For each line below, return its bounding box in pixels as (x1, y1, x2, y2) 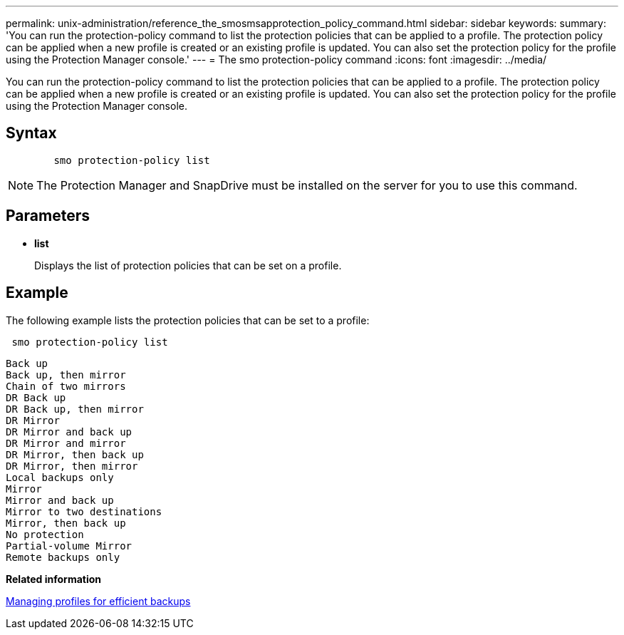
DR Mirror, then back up (6, 448, 144, 460)
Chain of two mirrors (6, 380, 126, 392)
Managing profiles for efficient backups (6, 594, 191, 607)
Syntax (6, 124, 57, 143)
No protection (6, 528, 84, 540)
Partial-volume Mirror (6, 540, 132, 552)
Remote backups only (6, 551, 120, 563)
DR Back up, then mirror (6, 403, 144, 415)
